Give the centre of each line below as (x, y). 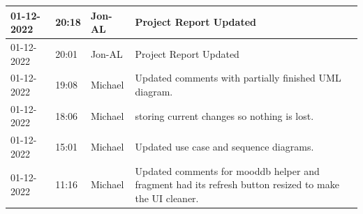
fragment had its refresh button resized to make (237, 184)
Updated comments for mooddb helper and (227, 170)
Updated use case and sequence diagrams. (224, 147)
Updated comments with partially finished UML (238, 78)
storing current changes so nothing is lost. (224, 115)
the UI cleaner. (167, 198)
